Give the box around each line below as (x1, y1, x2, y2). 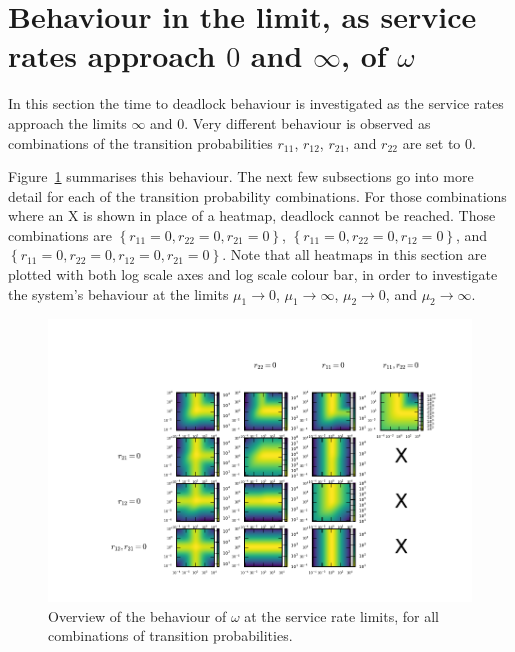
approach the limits (8, 112, 127, 133)
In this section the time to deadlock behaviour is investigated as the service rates (8, 93, 504, 114)
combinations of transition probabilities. (48, 625, 293, 646)
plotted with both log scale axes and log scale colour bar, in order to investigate (8, 264, 498, 285)
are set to (402, 132, 461, 153)
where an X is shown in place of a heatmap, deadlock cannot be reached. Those (8, 205, 496, 226)
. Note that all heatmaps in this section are (222, 244, 487, 265)
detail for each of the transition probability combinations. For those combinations (8, 185, 507, 206)
